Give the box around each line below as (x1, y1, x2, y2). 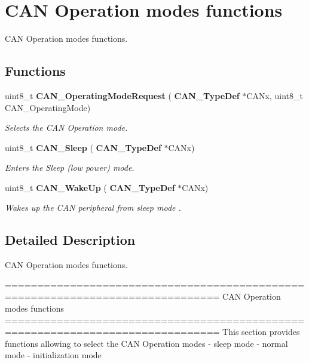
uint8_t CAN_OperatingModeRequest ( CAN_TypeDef (5, 89, 240, 101)
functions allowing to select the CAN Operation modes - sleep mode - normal (5, 337, 288, 349)
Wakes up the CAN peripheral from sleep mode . (5, 201, 181, 214)
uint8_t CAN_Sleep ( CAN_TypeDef (5, 141, 161, 153)
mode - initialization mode (5, 349, 102, 361)
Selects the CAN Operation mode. (5, 121, 128, 134)
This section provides (222, 325, 300, 338)
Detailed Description (5, 230, 136, 249)
